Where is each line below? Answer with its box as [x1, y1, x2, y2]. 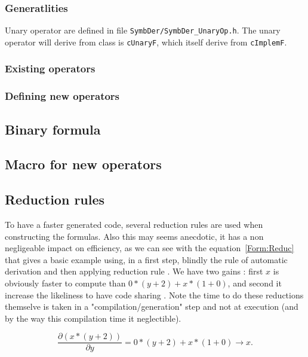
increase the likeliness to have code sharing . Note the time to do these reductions [5, 288, 304, 301]
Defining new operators [5, 89, 120, 103]
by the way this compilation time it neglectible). [5, 312, 181, 324]
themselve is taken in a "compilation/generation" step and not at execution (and [5, 300, 298, 313]
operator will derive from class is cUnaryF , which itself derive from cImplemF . [5, 35, 287, 48]
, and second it [227, 276, 282, 289]
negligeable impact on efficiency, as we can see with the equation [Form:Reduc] [5, 242, 294, 254]
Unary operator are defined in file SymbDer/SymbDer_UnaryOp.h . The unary [5, 24, 281, 36]
